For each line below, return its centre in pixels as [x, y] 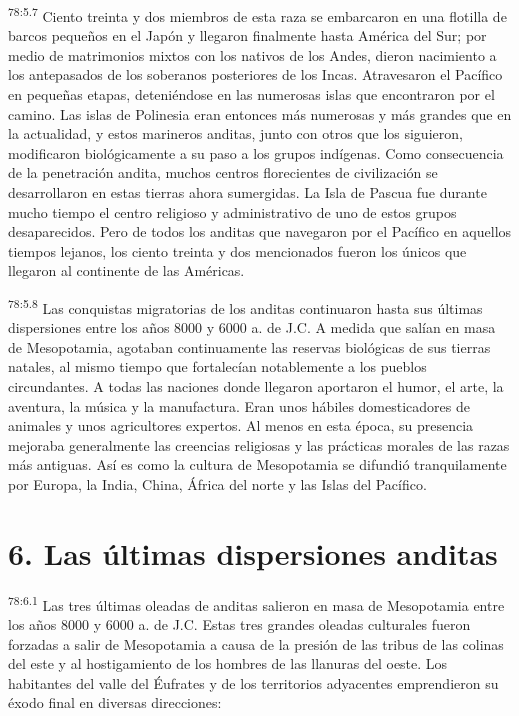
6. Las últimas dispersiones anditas [253, 552]
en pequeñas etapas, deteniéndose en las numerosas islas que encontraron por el [251, 94]
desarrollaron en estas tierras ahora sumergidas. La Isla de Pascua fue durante [247, 192]
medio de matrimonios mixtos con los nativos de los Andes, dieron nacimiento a [252, 54]
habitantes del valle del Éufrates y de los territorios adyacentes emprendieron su [253, 682]
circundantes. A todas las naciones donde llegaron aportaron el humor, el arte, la [256, 386]
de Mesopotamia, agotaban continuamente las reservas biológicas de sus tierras [249, 346]
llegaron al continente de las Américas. [126, 270]
